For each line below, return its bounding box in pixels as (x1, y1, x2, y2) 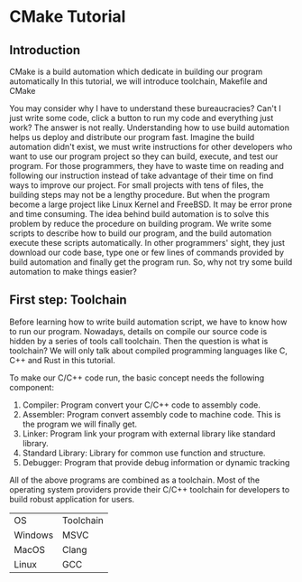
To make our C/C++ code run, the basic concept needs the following (9, 372, 264, 383)
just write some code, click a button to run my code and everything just (9, 113, 274, 123)
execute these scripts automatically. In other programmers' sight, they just (9, 238, 286, 248)
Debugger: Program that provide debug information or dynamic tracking (22, 456, 290, 467)
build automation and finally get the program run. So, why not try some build (9, 257, 293, 268)
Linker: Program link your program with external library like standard (22, 427, 276, 439)
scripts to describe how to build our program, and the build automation (9, 228, 272, 239)
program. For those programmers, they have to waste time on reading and (9, 161, 284, 171)
